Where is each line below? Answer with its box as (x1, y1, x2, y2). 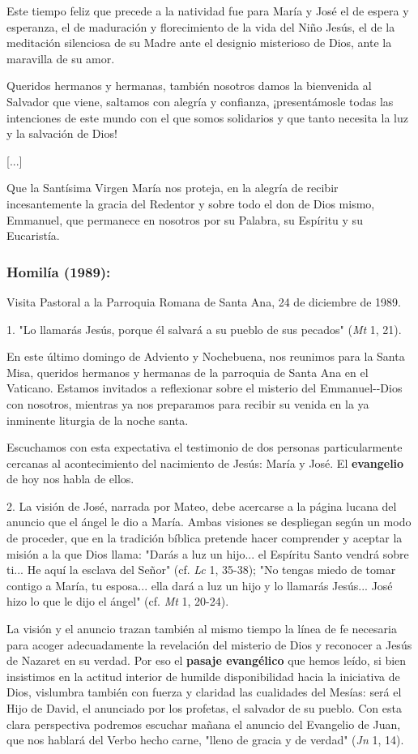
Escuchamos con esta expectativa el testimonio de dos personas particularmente (6, 439, 403, 456)
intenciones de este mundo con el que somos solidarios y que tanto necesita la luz (6, 109, 408, 126)
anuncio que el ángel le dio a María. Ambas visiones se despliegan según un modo (6, 513, 412, 530)
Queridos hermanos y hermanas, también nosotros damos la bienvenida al (6, 77, 372, 94)
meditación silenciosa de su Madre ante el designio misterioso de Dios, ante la (6, 34, 392, 51)
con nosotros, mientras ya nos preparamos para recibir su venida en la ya (6, 395, 369, 412)
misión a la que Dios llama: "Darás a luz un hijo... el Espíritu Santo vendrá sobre (6, 545, 409, 562)
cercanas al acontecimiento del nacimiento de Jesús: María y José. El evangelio (6, 454, 404, 471)
